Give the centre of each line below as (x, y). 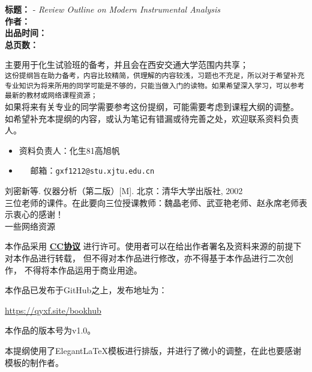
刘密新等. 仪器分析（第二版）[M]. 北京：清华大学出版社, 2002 (124, 190)
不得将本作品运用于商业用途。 (83, 270)
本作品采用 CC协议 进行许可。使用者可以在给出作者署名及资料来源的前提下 (153, 246)
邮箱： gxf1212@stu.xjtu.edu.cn (92, 170)
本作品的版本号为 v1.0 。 (50, 330)
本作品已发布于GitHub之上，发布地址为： (86, 290)
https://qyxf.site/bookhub (53, 310)
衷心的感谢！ (38, 214)
